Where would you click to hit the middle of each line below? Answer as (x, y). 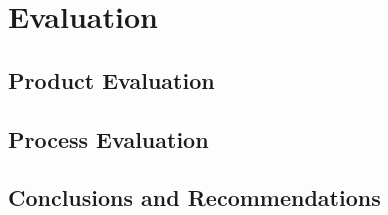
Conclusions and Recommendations (194, 197)
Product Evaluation (111, 79)
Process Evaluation (108, 138)
